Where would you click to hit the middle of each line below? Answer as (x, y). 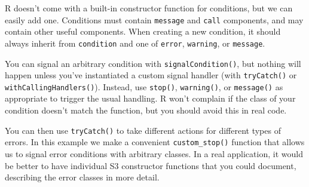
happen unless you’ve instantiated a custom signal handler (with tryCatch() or (151, 75)
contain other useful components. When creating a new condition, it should (143, 31)
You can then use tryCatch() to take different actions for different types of (143, 130)
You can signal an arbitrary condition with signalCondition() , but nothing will (153, 63)
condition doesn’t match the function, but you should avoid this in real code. (146, 110)
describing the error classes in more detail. (82, 177)
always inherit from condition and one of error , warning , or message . (135, 43)
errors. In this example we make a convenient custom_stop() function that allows (155, 142)
